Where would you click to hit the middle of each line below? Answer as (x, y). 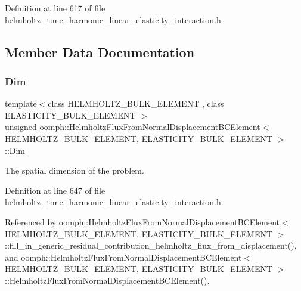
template (21, 103)
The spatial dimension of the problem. (75, 170)
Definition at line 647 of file (55, 190)
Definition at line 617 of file (55, 8)
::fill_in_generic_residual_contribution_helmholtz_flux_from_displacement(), (151, 245)
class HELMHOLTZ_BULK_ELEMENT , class (136, 103)
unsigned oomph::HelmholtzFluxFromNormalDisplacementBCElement (133, 127)
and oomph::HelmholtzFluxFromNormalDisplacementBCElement (123, 257)
